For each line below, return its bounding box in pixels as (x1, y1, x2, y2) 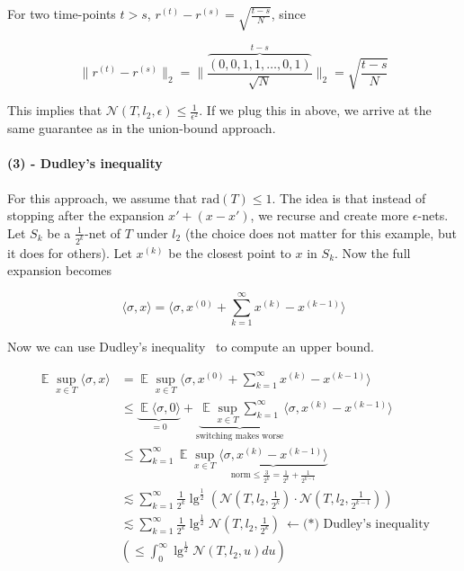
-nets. (417, 206, 449, 225)
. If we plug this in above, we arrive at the (199, 101, 432, 120)
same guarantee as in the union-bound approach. (7, 119, 276, 138)
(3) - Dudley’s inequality (7, 154, 163, 173)
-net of (85, 223, 121, 242)
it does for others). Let (7, 243, 132, 262)
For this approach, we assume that (7, 188, 198, 207)
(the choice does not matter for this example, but (184, 223, 457, 242)
